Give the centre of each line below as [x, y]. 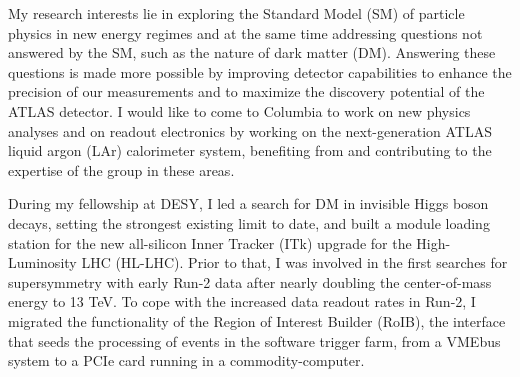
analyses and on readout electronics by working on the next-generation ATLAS [250, 130]
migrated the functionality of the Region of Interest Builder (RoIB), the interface [257, 320]
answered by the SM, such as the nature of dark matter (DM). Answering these [252, 52]
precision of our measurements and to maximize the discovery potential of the [246, 91]
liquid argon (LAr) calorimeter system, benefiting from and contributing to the [250, 150]
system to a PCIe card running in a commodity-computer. [186, 360]
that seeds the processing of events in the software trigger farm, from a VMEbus [254, 340]
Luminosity [42, 262]
